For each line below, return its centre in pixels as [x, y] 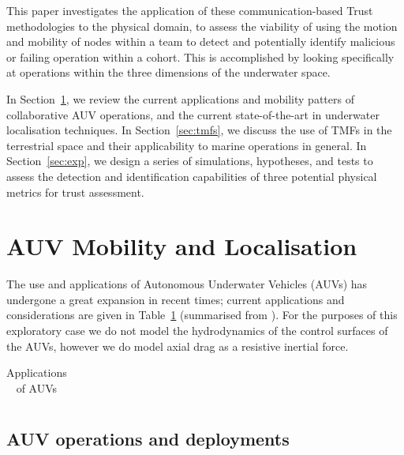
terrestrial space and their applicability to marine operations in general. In [187, 145]
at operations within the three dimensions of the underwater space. [168, 72]
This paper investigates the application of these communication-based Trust [190, 10]
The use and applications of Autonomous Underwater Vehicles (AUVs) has [187, 284]
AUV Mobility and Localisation [182, 246]
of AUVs [37, 387]
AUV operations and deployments [148, 439]
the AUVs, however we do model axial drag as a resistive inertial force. [178, 346]
